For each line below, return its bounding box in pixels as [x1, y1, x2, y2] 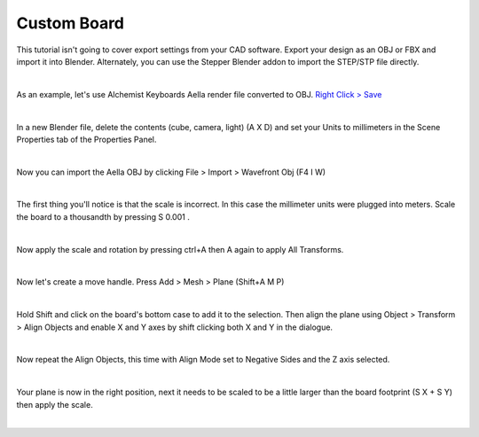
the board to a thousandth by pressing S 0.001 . [16, 211, 190, 222]
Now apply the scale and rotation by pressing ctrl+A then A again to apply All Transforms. [16, 244, 344, 254]
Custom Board [16, 13, 124, 33]
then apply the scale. [16, 399, 93, 410]
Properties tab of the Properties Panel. [16, 134, 157, 144]
